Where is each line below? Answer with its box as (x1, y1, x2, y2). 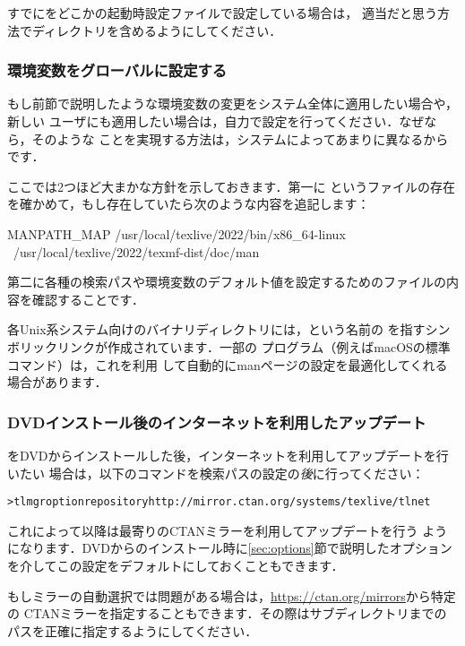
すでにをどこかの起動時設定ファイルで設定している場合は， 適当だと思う (7, 4, 437, 22)
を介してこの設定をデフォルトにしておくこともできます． (7, 556, 344, 574)
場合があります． (7, 373, 108, 392)
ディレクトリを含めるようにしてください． (31, 21, 282, 39)
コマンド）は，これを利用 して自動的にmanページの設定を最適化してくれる (7, 355, 448, 374)
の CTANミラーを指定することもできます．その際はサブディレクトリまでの (7, 604, 447, 623)
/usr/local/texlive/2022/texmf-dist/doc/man (13, 242, 260, 261)
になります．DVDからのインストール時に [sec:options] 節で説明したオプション (7, 538, 452, 557)
